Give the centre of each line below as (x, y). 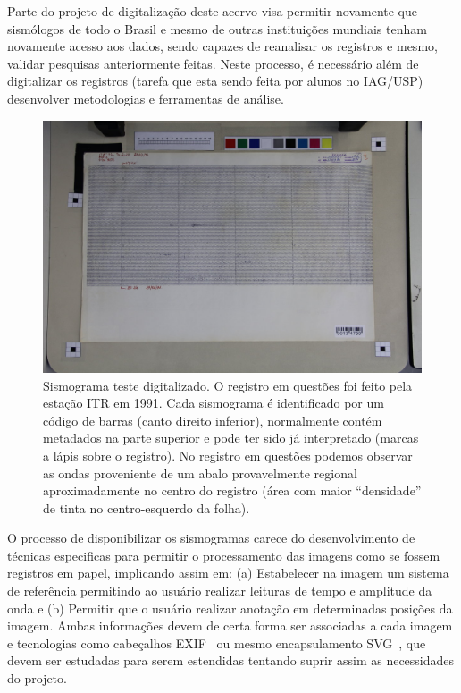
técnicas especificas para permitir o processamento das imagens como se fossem (224, 555)
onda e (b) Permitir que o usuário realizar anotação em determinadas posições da (230, 608)
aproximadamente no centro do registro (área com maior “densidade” (232, 490)
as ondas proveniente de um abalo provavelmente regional (200, 473)
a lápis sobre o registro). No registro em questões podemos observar (228, 455)
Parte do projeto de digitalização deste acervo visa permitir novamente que (213, 11)
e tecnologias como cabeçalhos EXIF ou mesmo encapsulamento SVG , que (217, 642)
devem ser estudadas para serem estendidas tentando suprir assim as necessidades (231, 660)
